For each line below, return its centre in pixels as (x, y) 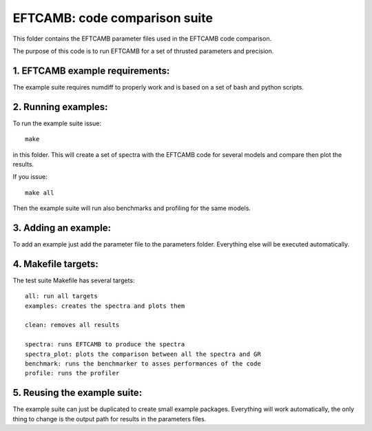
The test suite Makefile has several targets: (74, 280)
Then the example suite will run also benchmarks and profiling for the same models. (132, 208)
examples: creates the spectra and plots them (105, 306)
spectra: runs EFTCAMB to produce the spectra (105, 345)
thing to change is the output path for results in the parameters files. (110, 419)
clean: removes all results (72, 325)
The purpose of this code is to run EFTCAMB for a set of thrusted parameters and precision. (143, 51)
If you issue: (30, 177)
